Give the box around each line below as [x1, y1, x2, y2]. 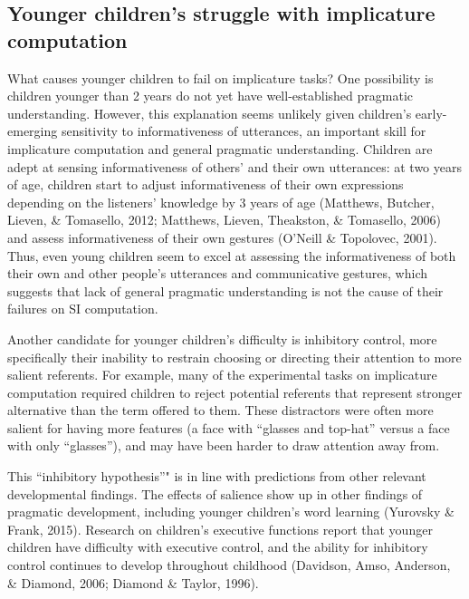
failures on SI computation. [7, 299, 158, 318]
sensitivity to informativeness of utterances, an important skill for [61, 121, 426, 140]
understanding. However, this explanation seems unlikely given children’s [7, 103, 412, 122]
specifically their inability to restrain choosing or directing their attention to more [7, 347, 462, 366]
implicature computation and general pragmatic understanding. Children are [7, 139, 433, 158]
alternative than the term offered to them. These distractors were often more [7, 401, 434, 420]
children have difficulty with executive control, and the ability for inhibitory [7, 537, 428, 556]
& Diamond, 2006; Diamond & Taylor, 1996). [7, 573, 259, 592]
